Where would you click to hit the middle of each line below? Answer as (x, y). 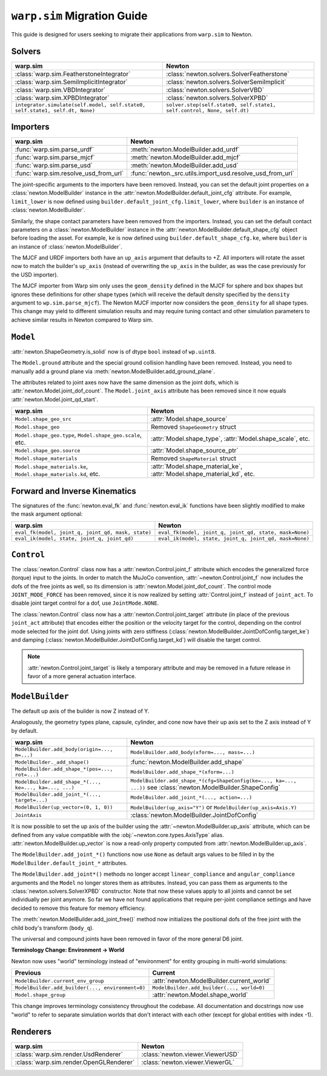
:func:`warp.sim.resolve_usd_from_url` (69, 173)
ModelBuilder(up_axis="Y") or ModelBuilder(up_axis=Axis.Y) (214, 807)
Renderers (31, 1032)
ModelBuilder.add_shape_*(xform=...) (182, 772)
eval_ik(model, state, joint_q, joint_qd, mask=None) (234, 539)
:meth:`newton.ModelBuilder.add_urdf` (185, 149)
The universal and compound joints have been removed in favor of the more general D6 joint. (127, 939)
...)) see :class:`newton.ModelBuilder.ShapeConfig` (206, 787)
